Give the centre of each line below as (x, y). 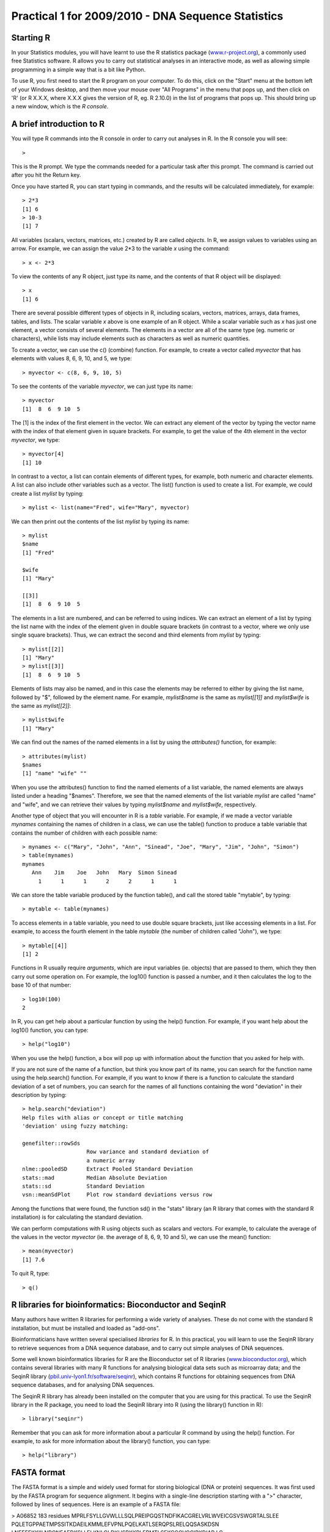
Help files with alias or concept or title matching (103, 1117)
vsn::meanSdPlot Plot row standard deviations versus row (117, 1195)
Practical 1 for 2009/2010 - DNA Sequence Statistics (147, 16)
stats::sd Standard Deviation (83, 1186)
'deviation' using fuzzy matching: (75, 1126)
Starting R (31, 38)
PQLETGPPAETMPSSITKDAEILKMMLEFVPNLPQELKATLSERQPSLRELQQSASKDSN (115, 1524)
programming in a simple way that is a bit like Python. (79, 69)
